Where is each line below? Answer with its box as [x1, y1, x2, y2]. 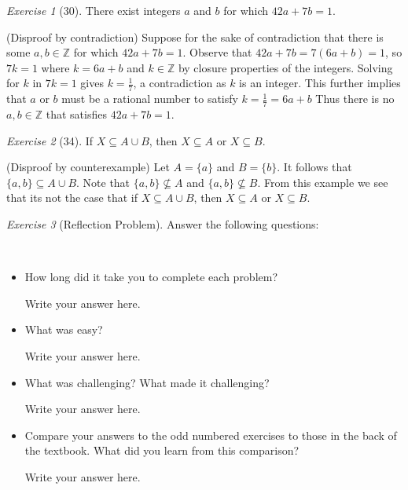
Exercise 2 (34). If [6, 132, 94, 148]
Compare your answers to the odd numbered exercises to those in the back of [24, 426, 397, 443]
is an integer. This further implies [239, 75, 401, 91]
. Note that [76, 174, 130, 190]
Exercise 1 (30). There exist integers [6, 2, 181, 18]
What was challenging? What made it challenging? [24, 374, 270, 390]
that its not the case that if [6, 189, 138, 206]
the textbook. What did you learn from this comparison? [24, 442, 300, 459]
